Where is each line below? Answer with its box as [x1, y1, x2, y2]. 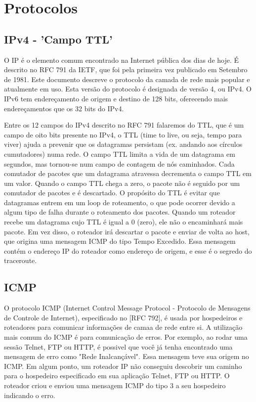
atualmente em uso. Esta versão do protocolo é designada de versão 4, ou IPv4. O [4, 84, 252, 94]
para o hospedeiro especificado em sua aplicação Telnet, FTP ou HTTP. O [4, 370, 230, 381]
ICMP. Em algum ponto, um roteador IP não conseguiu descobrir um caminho [4, 360, 242, 371]
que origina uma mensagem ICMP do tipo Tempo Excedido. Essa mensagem [4, 236, 236, 246]
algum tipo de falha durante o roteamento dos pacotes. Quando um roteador [4, 207, 236, 217]
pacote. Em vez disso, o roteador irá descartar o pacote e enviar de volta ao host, [4, 226, 250, 236]
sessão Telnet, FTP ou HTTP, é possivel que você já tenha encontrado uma [4, 341, 233, 352]
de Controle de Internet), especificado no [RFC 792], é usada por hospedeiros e [4, 312, 243, 322]
